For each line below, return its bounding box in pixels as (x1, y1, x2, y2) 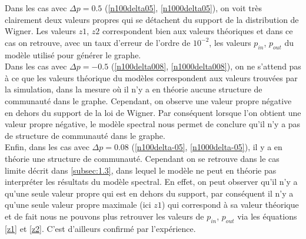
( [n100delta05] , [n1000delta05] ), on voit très (104, 2, 262, 14)
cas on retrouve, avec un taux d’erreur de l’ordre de (5, 36, 191, 48)
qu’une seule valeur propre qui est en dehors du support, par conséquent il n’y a (5, 187, 294, 199)
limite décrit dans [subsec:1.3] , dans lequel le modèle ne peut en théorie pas (5, 164, 277, 176)
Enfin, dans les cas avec (5, 141, 89, 153)
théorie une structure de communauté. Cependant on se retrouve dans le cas (5, 152, 280, 164)
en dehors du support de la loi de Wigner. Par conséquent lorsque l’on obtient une (5, 106, 301, 118)
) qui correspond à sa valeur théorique (161, 198, 299, 211)
